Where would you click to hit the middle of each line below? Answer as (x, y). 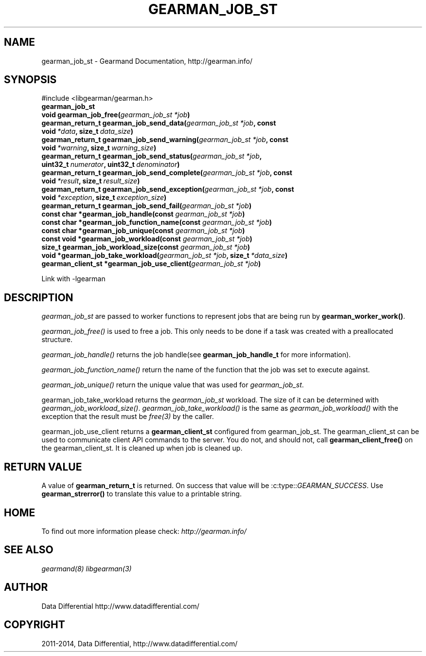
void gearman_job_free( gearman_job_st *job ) (116, 115)
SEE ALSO (29, 550)
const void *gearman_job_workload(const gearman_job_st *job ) (147, 239)
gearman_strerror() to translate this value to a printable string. (142, 494)
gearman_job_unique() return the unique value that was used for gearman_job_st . (173, 385)
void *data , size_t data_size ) (87, 131)
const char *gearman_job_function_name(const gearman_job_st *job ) (157, 222)
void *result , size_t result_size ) (91, 181)
